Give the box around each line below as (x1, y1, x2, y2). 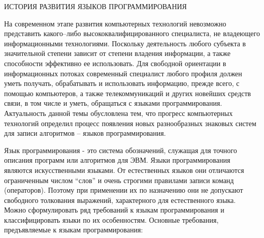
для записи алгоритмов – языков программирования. (4, 128, 166, 138)
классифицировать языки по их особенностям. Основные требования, (4, 214, 219, 225)
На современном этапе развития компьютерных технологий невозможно (4, 18, 226, 28)
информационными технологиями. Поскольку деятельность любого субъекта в (4, 38, 246, 48)
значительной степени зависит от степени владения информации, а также (4, 48, 231, 58)
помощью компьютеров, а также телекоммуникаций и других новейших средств (4, 87, 251, 98)
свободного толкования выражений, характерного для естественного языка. (4, 194, 236, 205)
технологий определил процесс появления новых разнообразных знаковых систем (4, 117, 256, 128)
